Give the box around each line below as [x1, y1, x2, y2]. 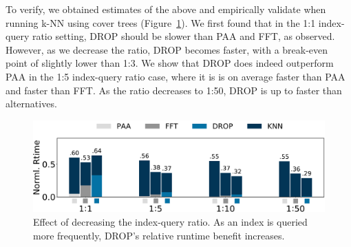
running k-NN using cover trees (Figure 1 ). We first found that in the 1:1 [6, 15, 316, 30]
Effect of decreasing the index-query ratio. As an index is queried [33, 215, 308, 229]
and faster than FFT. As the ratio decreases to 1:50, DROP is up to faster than [6, 83, 342, 97]
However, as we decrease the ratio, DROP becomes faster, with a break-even [6, 42, 328, 56]
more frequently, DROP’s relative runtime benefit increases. [33, 228, 285, 242]
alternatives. [6, 96, 57, 111]
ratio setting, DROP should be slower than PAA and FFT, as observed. [32, 29, 335, 43]
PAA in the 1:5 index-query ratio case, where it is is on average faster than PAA [6, 69, 345, 83]
